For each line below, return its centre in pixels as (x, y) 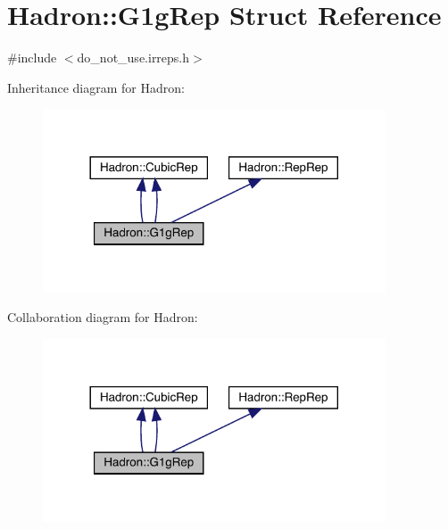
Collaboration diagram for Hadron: (103, 317)
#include (32, 58)
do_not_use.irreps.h (133, 58)
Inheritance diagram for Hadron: (96, 87)
